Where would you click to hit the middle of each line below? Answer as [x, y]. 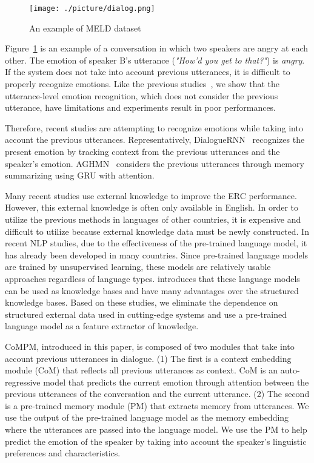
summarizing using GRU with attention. [80, 175]
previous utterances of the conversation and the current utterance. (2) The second [157, 394]
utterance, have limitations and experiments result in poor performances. [141, 107]
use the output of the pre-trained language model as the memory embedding [147, 417]
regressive [23, 382]
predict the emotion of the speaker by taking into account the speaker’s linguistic [156, 441]
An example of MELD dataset [85, 28]
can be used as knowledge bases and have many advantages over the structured [152, 290]
